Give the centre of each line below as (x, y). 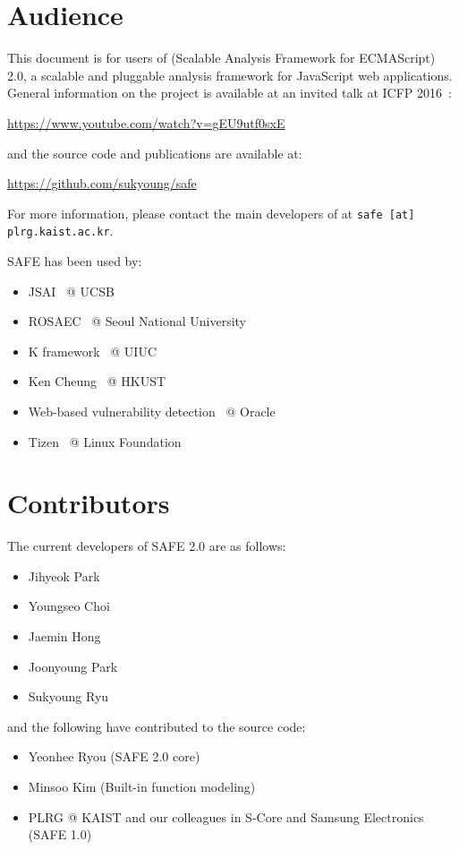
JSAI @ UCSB (71, 291)
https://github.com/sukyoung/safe (102, 183)
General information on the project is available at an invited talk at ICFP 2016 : (229, 93)
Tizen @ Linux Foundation (105, 441)
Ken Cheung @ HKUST (97, 381)
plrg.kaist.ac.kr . (60, 231)
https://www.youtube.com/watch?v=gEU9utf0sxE (146, 122)
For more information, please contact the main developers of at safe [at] (211, 213)
